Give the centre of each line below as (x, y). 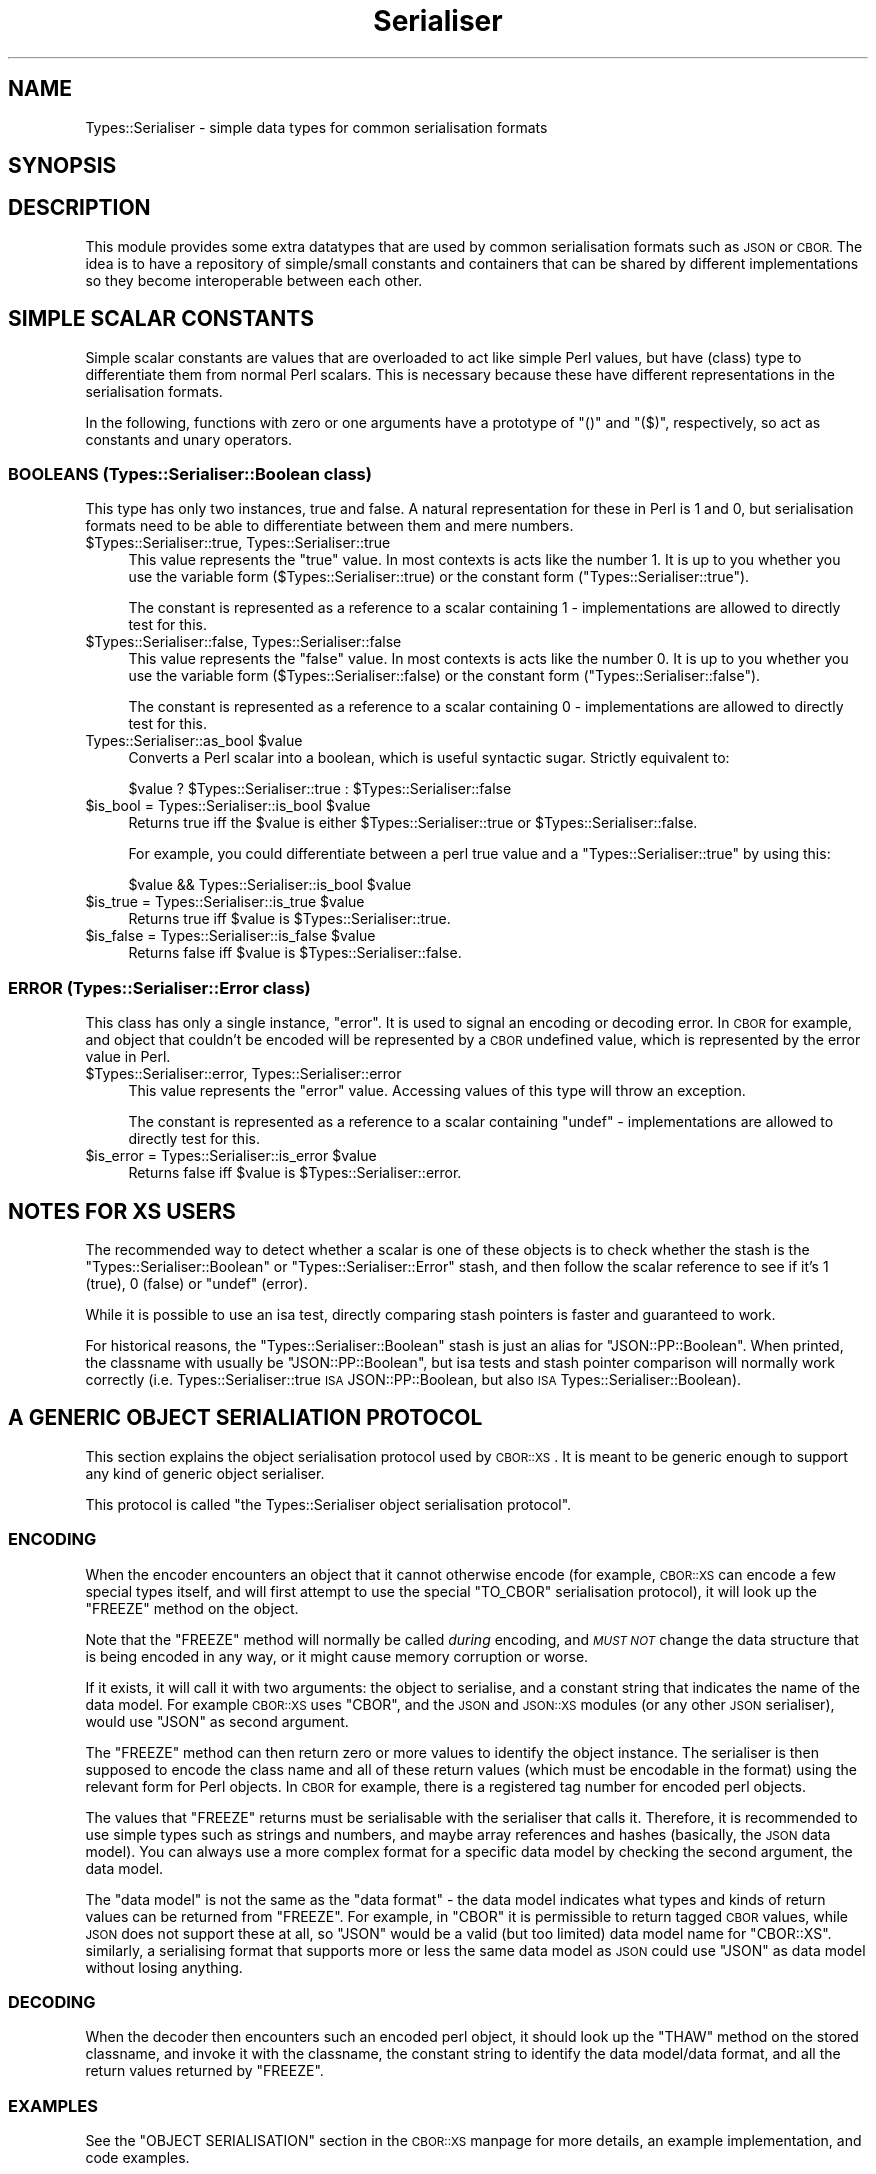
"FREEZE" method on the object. (192, 1608)
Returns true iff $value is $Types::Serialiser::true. (289, 919)
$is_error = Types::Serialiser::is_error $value (231, 1156)
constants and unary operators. (189, 439)
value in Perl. (128, 1057)
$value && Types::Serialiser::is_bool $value (270, 885)
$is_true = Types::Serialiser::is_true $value (225, 902)
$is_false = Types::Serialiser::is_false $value (230, 936)
